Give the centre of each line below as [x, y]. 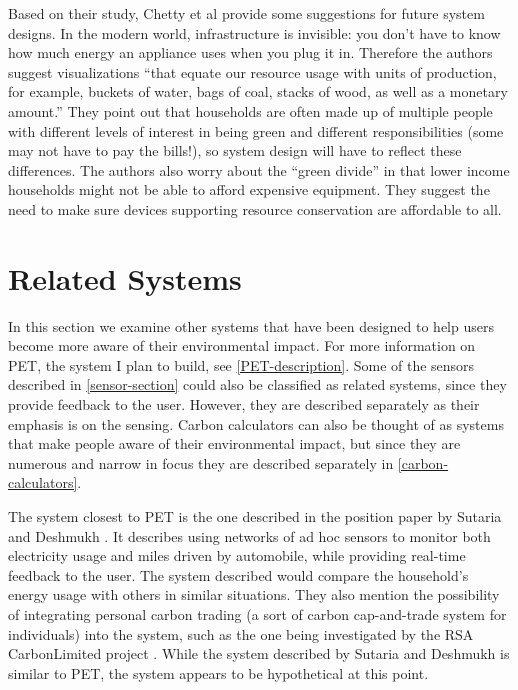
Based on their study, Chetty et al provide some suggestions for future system [246, 13]
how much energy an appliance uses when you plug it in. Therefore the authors [250, 52]
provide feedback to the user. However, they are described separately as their [244, 404]
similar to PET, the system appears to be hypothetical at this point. [218, 672]
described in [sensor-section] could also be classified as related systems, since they [257, 384]
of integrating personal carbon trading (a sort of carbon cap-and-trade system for [257, 613]
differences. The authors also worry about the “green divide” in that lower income [259, 169]
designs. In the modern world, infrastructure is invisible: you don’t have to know [254, 32]
